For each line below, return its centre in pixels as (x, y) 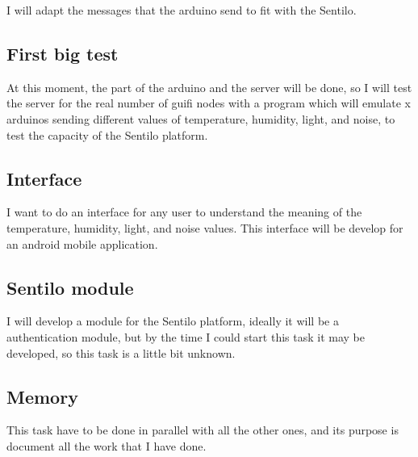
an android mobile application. (82, 243)
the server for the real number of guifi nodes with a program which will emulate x (209, 103)
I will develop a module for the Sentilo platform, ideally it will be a (173, 321)
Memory (42, 396)
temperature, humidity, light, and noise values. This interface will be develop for (205, 227)
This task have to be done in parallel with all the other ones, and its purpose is (203, 430)
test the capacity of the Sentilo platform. (107, 134)
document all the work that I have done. (107, 445)
